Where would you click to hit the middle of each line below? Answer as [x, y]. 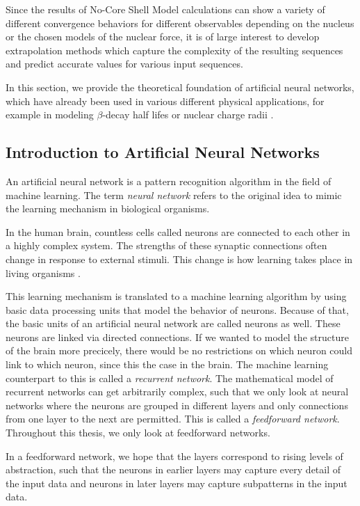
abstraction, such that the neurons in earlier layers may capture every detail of [173, 469]
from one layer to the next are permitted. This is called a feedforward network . [173, 419]
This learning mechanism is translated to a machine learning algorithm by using [176, 296]
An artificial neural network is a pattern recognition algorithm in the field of [169, 181]
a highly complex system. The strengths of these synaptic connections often [166, 245]
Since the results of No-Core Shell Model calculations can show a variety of [165, 9]
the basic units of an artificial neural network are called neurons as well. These [173, 323]
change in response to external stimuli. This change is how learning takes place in [179, 259]
